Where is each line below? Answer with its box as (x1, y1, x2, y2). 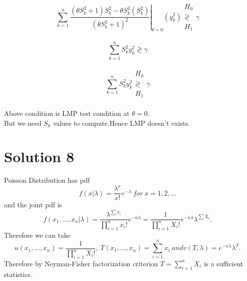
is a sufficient (204, 258, 244, 268)
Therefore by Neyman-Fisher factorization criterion (4, 258, 158, 268)
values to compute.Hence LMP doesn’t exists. (53, 117, 190, 128)
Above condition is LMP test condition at (4, 108, 130, 118)
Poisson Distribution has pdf (4, 175, 90, 185)
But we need (4, 117, 42, 128)
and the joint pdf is (4, 199, 62, 210)
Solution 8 (4, 146, 75, 167)
